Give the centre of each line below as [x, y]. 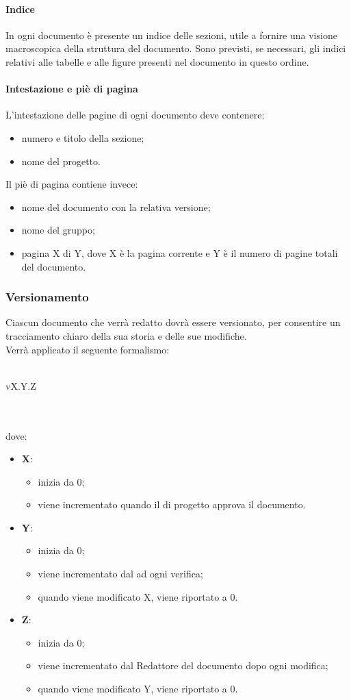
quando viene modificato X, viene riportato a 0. [138, 596]
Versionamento [47, 297]
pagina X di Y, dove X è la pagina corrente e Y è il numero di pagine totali [180, 252]
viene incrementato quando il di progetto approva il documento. [172, 504]
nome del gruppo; [58, 230]
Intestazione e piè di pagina [72, 89]
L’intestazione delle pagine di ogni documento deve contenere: [135, 115]
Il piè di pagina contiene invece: [72, 184]
